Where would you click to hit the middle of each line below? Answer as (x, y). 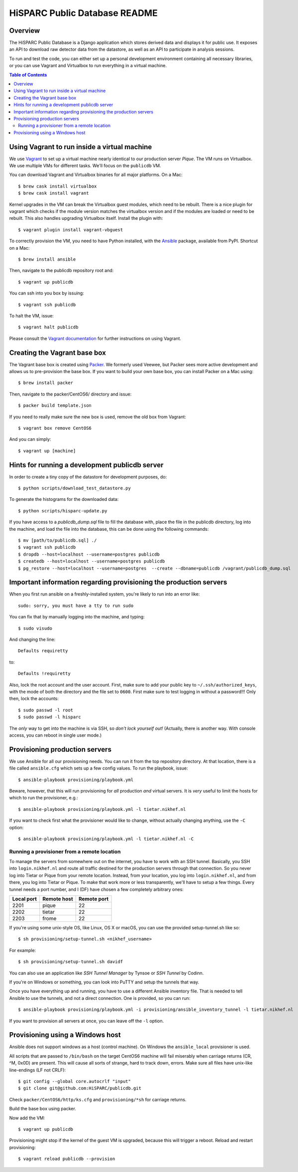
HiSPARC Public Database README (83, 13)
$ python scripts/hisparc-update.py (63, 511)
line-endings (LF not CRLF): (38, 1070)
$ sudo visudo (35, 628)
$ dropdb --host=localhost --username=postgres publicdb (89, 554)
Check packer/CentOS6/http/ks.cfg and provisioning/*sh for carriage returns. (98, 1099)
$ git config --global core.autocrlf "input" (75, 1081)
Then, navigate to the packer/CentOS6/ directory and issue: (70, 394)
